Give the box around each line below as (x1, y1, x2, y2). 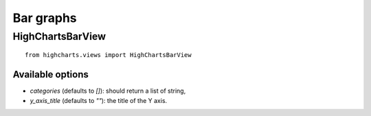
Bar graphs (12, 10, 77, 25)
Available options (12, 69, 89, 80)
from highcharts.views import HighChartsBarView (25, 51, 192, 59)
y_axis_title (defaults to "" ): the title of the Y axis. (30, 96, 168, 104)
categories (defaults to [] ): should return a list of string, (30, 86, 186, 95)
